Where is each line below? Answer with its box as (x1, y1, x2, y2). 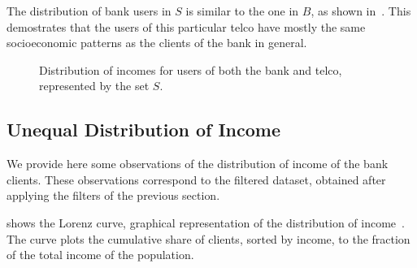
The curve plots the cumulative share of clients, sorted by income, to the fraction (7, 230, 410, 247)
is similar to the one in (185, 2, 299, 19)
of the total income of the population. (7, 246, 194, 263)
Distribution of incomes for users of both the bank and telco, (39, 61, 342, 78)
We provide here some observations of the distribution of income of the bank (7, 155, 389, 172)
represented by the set (39, 77, 150, 94)
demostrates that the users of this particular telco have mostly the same (7, 18, 366, 35)
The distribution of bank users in (7, 2, 172, 19)
